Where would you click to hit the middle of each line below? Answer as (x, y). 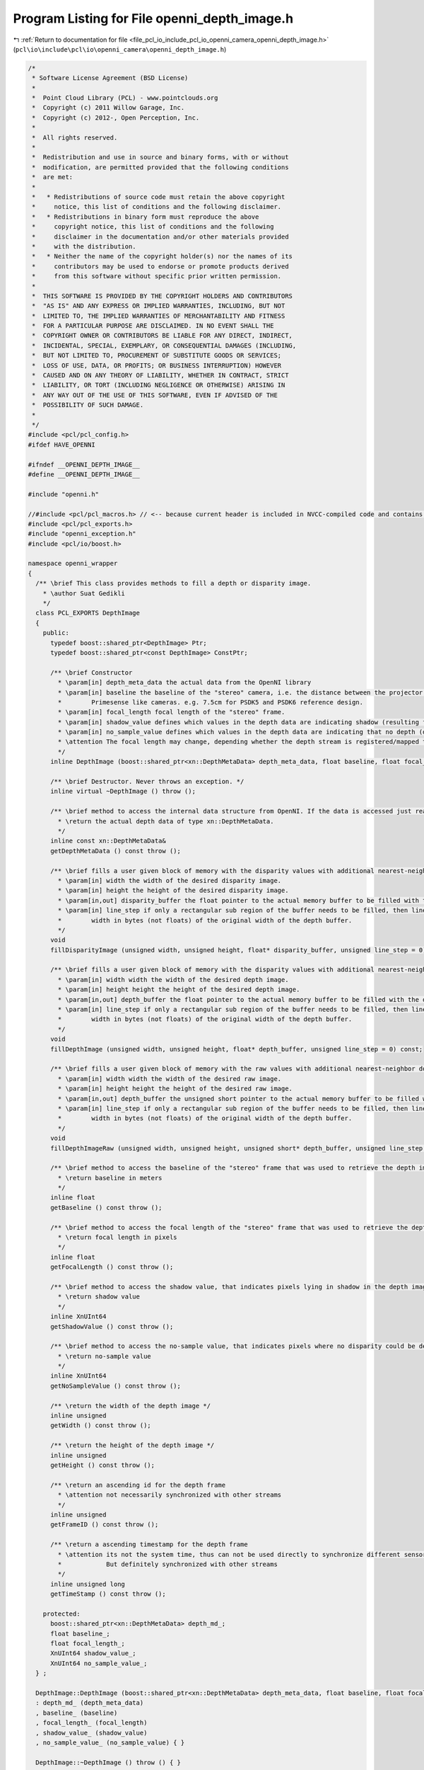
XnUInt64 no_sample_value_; (99, 1663)
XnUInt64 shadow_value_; (94, 1654)
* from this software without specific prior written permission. (157, 276)
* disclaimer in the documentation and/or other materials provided (160, 236)
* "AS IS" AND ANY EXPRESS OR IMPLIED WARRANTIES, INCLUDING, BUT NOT (159, 306)
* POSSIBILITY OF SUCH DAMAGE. (88, 405)
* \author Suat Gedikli (84, 593)
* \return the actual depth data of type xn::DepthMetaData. (166, 821)
